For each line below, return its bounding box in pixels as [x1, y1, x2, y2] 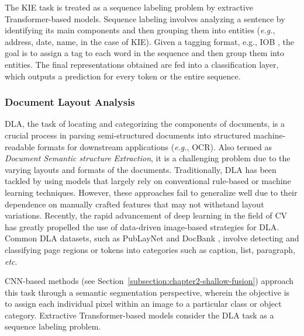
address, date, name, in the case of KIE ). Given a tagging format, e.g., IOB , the [5, 35, 295, 47]
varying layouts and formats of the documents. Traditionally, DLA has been [5, 163, 277, 175]
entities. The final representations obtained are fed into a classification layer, [5, 58, 279, 70]
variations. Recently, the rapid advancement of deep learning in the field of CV [5, 209, 288, 221]
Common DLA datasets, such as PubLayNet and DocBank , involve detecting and [5, 232, 299, 244]
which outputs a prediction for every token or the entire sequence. [5, 70, 241, 82]
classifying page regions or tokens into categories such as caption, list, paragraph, [5, 243, 296, 255]
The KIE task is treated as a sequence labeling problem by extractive [5, 1, 253, 13]
